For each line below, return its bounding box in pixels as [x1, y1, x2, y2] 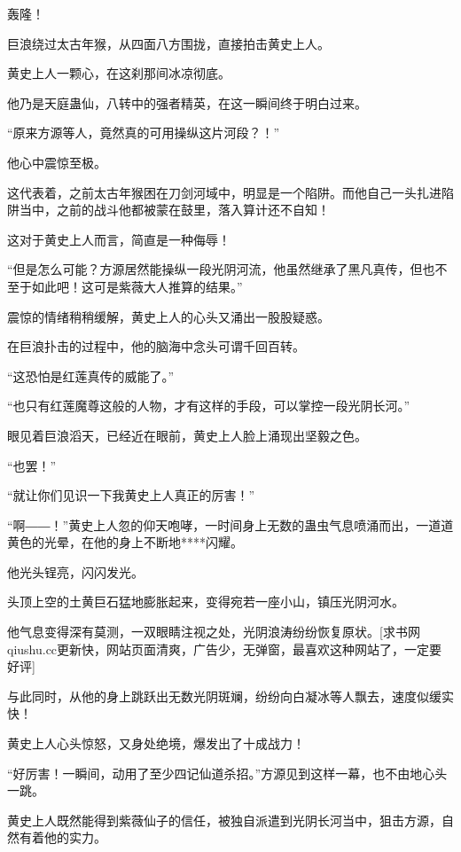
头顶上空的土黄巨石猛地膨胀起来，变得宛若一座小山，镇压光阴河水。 [7, 592, 404, 611]
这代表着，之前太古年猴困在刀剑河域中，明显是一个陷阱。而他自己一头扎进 [7, 183, 441, 201]
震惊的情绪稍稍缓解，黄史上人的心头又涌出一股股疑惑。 [7, 307, 330, 325]
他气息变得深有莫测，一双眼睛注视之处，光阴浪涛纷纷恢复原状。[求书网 [7, 622, 420, 641]
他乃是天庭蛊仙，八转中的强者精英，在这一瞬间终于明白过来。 [7, 93, 367, 112]
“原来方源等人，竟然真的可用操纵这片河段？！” [7, 123, 280, 142]
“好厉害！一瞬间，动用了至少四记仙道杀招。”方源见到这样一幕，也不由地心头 [7, 763, 448, 782]
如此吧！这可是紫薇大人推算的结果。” [31, 277, 243, 295]
